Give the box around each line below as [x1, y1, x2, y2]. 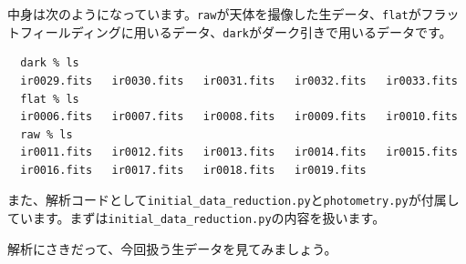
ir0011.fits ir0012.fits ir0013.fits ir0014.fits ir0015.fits [20, 146, 458, 159]
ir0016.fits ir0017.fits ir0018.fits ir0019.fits [20, 163, 367, 177]
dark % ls [20, 56, 79, 70]
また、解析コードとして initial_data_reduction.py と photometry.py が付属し [7, 190, 460, 209]
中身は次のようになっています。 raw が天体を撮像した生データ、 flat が [7, 5, 421, 23]
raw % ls [20, 127, 73, 141]
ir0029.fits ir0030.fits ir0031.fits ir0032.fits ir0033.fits [20, 74, 458, 87]
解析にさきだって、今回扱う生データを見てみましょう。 [7, 239, 337, 258]
